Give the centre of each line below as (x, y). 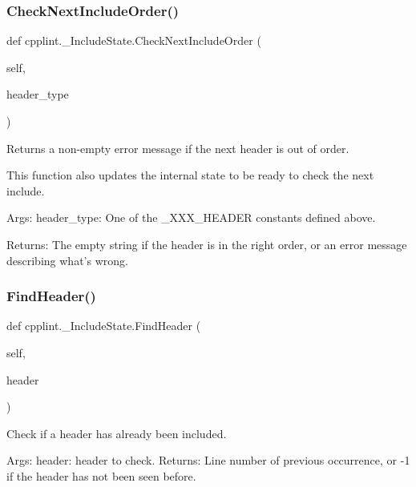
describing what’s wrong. (67, 260)
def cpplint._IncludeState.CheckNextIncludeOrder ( (134, 40)
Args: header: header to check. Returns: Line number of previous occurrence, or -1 (208, 460)
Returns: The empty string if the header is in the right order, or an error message (207, 244)
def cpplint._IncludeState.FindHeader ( (104, 326)
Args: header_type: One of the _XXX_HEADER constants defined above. (191, 217)
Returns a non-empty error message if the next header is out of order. (178, 148)
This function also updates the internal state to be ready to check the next (190, 175)
